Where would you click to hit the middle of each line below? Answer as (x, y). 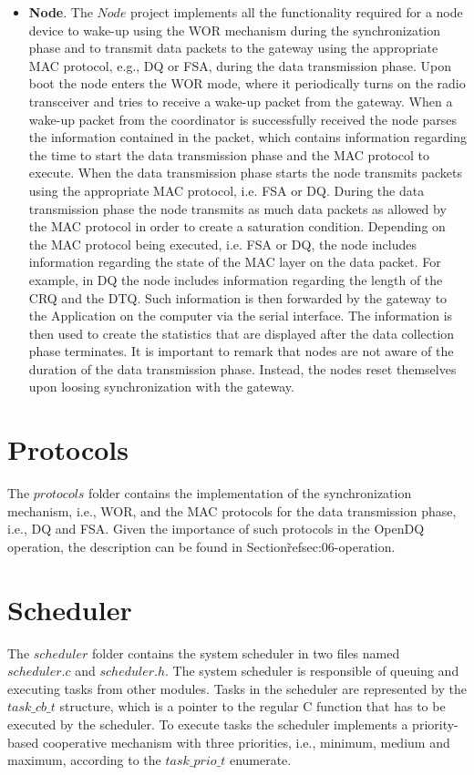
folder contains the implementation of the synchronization (250, 493)
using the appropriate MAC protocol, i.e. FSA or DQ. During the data (227, 190)
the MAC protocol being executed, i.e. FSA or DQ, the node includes (223, 244)
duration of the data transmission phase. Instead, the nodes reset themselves (242, 368)
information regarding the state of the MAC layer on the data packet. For (235, 262)
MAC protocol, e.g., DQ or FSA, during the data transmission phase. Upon (240, 65)
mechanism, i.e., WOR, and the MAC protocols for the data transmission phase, (232, 510)
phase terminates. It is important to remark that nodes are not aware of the (241, 351)
